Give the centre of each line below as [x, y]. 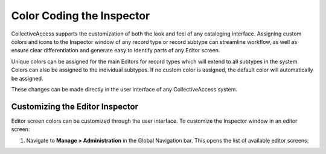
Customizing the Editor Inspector [75, 106]
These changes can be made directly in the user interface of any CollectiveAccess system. [124, 89]
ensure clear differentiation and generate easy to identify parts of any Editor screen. [116, 51]
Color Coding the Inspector [81, 16]
